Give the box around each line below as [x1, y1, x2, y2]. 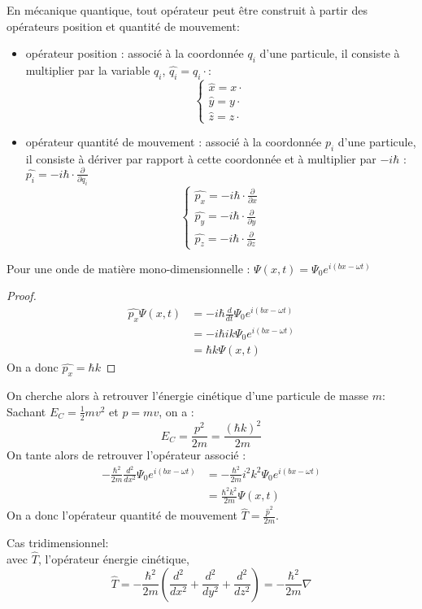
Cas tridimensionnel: [7, 534, 109, 551]
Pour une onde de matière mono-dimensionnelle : [7, 259, 250, 276]
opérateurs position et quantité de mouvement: [7, 17, 240, 34]
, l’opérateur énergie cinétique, [37, 550, 189, 568]
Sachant [7, 402, 46, 420]
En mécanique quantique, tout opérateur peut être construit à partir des [7, 2, 368, 18]
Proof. [7, 287, 37, 304]
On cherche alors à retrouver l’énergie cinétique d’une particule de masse [7, 387, 368, 404]
